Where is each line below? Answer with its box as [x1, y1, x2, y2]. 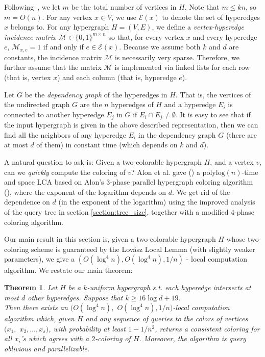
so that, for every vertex [108, 31, 184, 42]
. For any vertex [42, 11, 92, 22]
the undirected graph [4, 99, 70, 110]
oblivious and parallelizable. [4, 343, 89, 353]
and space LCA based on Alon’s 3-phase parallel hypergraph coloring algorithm [4, 176, 253, 187]
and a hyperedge [164, 99, 216, 110]
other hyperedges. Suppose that [28, 292, 123, 302]
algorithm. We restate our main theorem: [4, 265, 133, 275]
